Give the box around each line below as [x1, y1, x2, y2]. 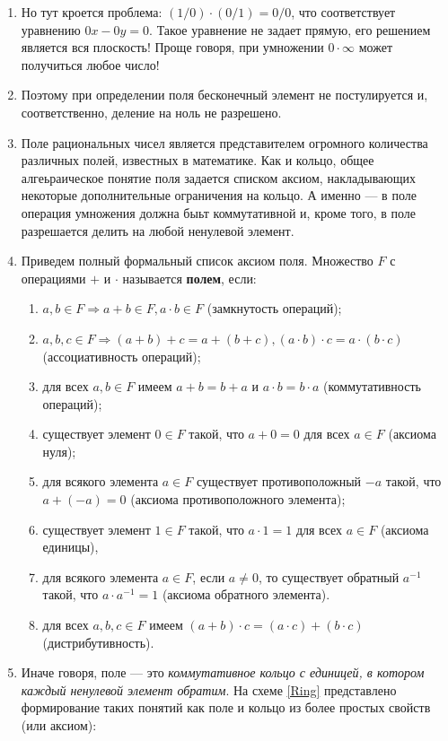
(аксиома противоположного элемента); [130, 490, 346, 509]
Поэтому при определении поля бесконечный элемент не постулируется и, [21, 85, 428, 104]
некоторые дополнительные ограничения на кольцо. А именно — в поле [21, 186, 417, 205]
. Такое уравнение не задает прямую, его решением [149, 20, 431, 39]
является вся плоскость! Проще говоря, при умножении [21, 38, 324, 57]
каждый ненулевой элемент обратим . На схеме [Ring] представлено [21, 680, 397, 699]
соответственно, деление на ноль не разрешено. [21, 102, 282, 121]
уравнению [21, 20, 81, 39]
